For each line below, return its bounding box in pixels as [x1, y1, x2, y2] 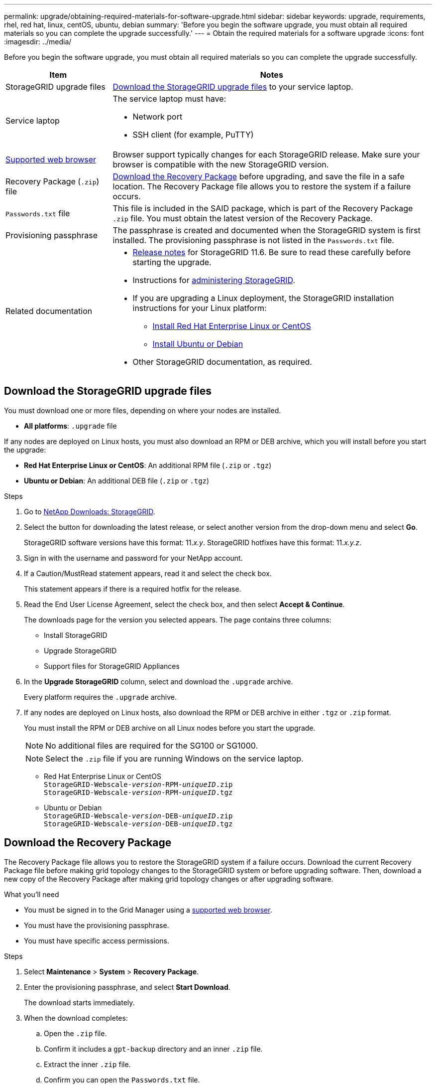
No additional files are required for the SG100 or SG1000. [45, 740, 258, 751]
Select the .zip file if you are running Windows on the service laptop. [45, 753, 304, 764]
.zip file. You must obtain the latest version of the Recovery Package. [112, 213, 373, 223]
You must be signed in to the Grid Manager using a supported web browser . [24, 905, 272, 914]
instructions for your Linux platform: [132, 303, 267, 313]
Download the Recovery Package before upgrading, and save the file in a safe [112, 171, 405, 181]
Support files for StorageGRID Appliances [44, 661, 180, 670]
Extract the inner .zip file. [44, 1060, 131, 1069]
